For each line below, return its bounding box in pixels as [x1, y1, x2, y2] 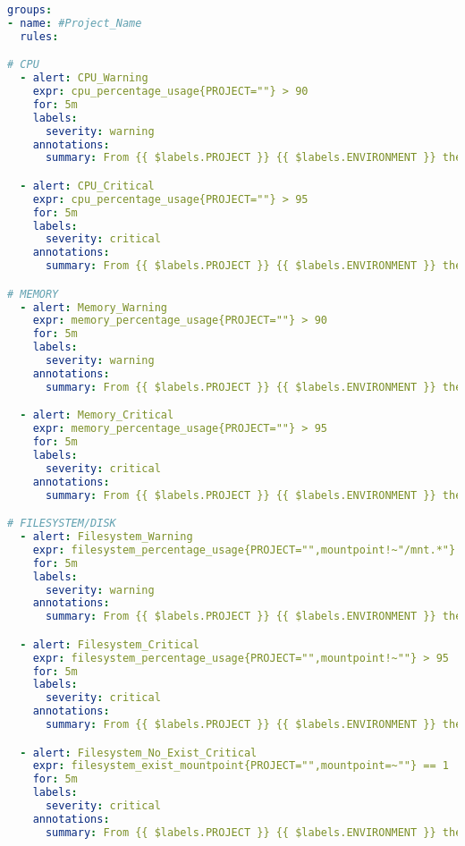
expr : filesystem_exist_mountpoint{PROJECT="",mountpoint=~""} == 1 [32, 759, 449, 773]
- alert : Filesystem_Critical [20, 638, 199, 651]
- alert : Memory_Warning [20, 300, 168, 314]
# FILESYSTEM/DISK [7, 517, 116, 530]
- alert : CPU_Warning [20, 72, 148, 85]
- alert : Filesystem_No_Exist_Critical [20, 746, 258, 759]
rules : [20, 30, 59, 43]
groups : [7, 4, 53, 16]
